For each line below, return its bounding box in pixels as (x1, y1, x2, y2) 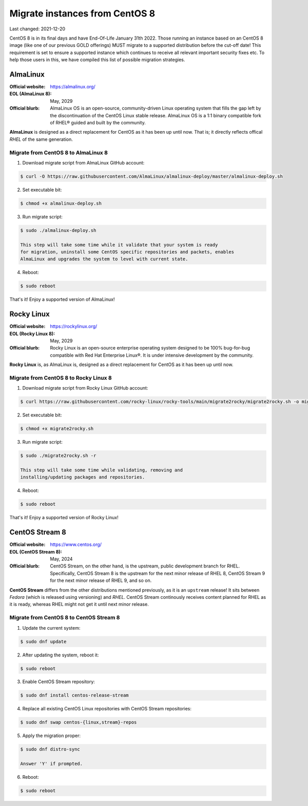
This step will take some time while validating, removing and (20, 467, 183, 473)
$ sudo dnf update (20, 638, 67, 645)
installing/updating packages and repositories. (20, 474, 145, 480)
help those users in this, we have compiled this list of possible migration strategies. (9, 57, 185, 63)
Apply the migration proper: (22, 732, 81, 739)
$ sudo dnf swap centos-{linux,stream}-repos (20, 720, 137, 725)
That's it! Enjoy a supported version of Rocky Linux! (9, 515, 119, 521)
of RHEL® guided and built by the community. (50, 119, 146, 125)
